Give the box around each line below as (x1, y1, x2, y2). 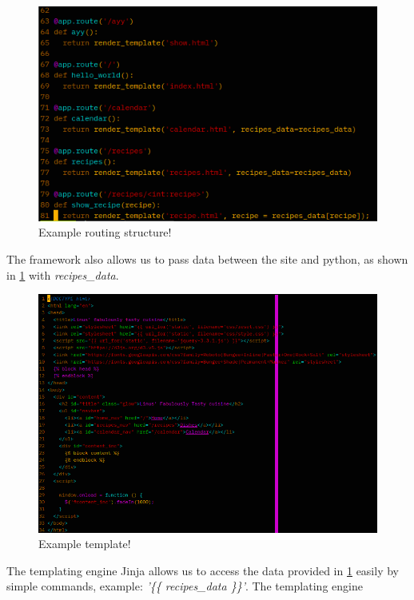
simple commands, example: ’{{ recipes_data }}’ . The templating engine (6, 578, 363, 594)
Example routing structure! (38, 224, 172, 240)
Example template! (38, 535, 131, 552)
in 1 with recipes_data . (6, 266, 119, 283)
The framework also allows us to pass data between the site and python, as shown (6, 251, 408, 268)
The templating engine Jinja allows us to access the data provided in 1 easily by (6, 562, 399, 578)
